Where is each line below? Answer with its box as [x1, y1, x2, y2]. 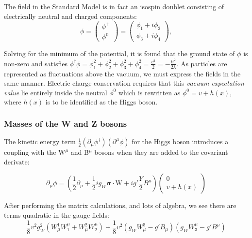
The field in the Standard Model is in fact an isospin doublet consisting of [4, 1, 224, 11]
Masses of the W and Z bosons [4, 117, 127, 129]
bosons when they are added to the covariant [94, 147, 228, 157]
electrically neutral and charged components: [4, 11, 137, 21]
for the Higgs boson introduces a [132, 136, 229, 147]
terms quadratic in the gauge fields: [4, 209, 109, 220]
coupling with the [4, 147, 56, 157]
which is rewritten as [118, 87, 181, 97]
